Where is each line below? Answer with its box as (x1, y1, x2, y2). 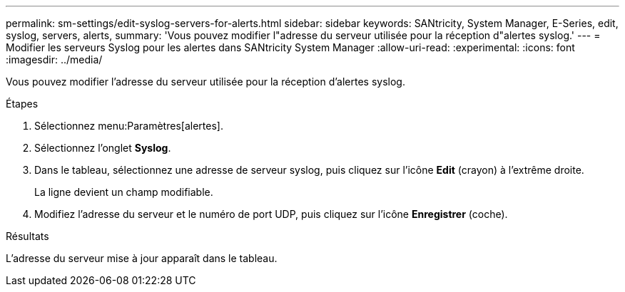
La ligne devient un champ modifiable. (34, 186, 213, 198)
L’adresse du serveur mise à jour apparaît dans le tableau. (6, 252, 278, 264)
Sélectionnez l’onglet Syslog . (34, 142, 171, 154)
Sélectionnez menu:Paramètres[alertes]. (34, 120, 223, 132)
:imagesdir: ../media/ (6, 53, 103, 66)
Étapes (6, 98, 39, 110)
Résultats (6, 230, 49, 242)
